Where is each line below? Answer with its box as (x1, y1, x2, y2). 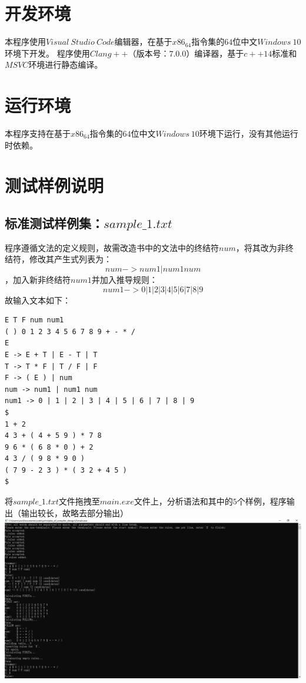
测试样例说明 (5, 173, 104, 197)
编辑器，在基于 (114, 35, 172, 48)
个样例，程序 (237, 495, 287, 507)
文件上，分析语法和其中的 (134, 495, 233, 507)
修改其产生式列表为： (29, 253, 112, 265)
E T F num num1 (5, 316, 64, 325)
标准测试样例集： (5, 213, 104, 232)
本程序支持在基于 (5, 127, 71, 140)
